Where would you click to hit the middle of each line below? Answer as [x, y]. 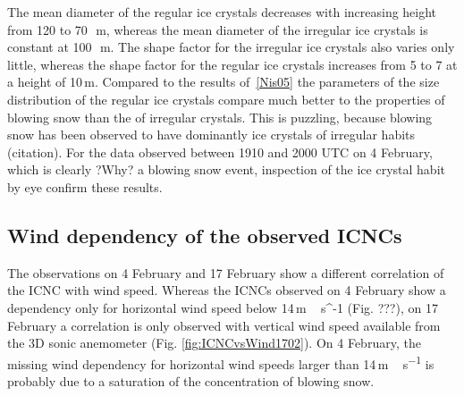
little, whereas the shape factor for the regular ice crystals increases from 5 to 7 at [232, 64]
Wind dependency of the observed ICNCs [205, 235]
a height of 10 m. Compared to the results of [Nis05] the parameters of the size [224, 82]
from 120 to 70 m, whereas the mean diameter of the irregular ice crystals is [218, 29]
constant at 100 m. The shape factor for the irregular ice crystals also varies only [231, 47]
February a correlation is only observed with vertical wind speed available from [224, 325]
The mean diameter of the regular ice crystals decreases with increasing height [222, 12]
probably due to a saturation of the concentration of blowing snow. [191, 380]
